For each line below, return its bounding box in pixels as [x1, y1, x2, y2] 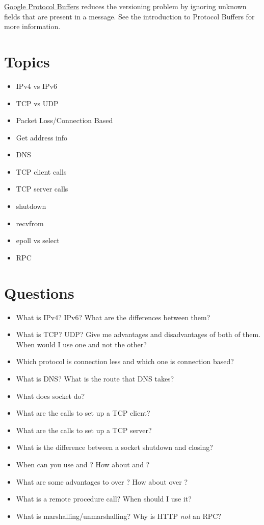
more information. [4, 21, 61, 32]
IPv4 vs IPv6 [16, 80, 57, 91]
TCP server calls [16, 183, 68, 194]
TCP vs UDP [16, 98, 59, 108]
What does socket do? [16, 390, 85, 401]
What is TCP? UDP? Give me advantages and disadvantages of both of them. [16, 329, 261, 340]
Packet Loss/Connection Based [16, 115, 113, 126]
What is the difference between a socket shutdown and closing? [16, 442, 213, 452]
